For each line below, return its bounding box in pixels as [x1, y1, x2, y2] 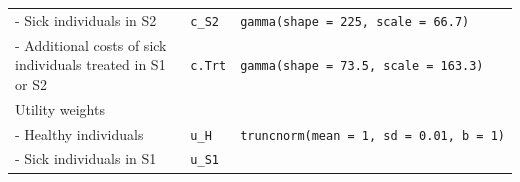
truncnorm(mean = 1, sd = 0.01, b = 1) [240, 128, 505, 143]
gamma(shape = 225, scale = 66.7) [240, 14, 470, 29]
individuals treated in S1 [15, 54, 166, 75]
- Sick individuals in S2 [15, 9, 157, 30]
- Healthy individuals [15, 123, 144, 144]
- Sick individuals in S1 [15, 148, 157, 169]
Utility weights [15, 98, 105, 119]
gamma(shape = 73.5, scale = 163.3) [240, 59, 484, 74]
